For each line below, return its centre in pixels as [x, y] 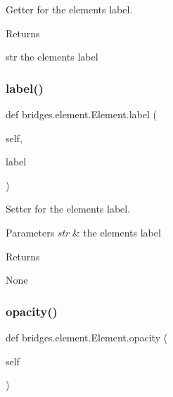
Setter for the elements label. [68, 209]
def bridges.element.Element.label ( [81, 114]
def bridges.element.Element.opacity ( [87, 337]
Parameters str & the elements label [83, 232]
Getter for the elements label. [69, 9]
